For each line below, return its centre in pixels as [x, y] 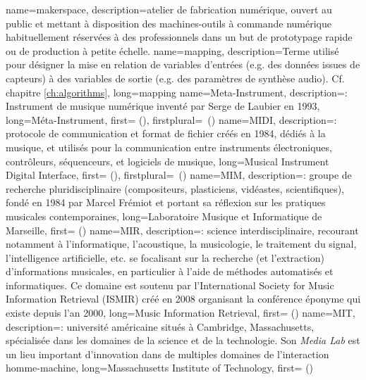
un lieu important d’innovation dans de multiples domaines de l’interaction [167, 354]
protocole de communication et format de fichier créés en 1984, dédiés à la [166, 133]
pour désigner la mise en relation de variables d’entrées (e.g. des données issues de [183, 64]
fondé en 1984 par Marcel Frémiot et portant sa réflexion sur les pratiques [166, 202]
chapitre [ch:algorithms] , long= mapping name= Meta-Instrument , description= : [177, 92]
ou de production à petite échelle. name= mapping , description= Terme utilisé [172, 50]
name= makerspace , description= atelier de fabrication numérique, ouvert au [169, 9]
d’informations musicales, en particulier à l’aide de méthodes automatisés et [170, 271]
